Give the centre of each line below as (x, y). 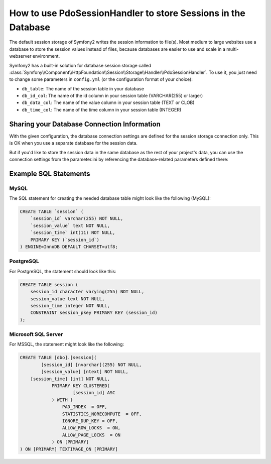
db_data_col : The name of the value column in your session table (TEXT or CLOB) (108, 102)
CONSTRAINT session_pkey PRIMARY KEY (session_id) (94, 313)
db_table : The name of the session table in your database (83, 88)
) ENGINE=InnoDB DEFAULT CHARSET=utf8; (69, 247)
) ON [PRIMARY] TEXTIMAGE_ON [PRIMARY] (69, 449)
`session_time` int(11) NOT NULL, (73, 233)
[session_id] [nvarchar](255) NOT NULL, (91, 365)
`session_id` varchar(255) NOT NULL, (77, 219)
